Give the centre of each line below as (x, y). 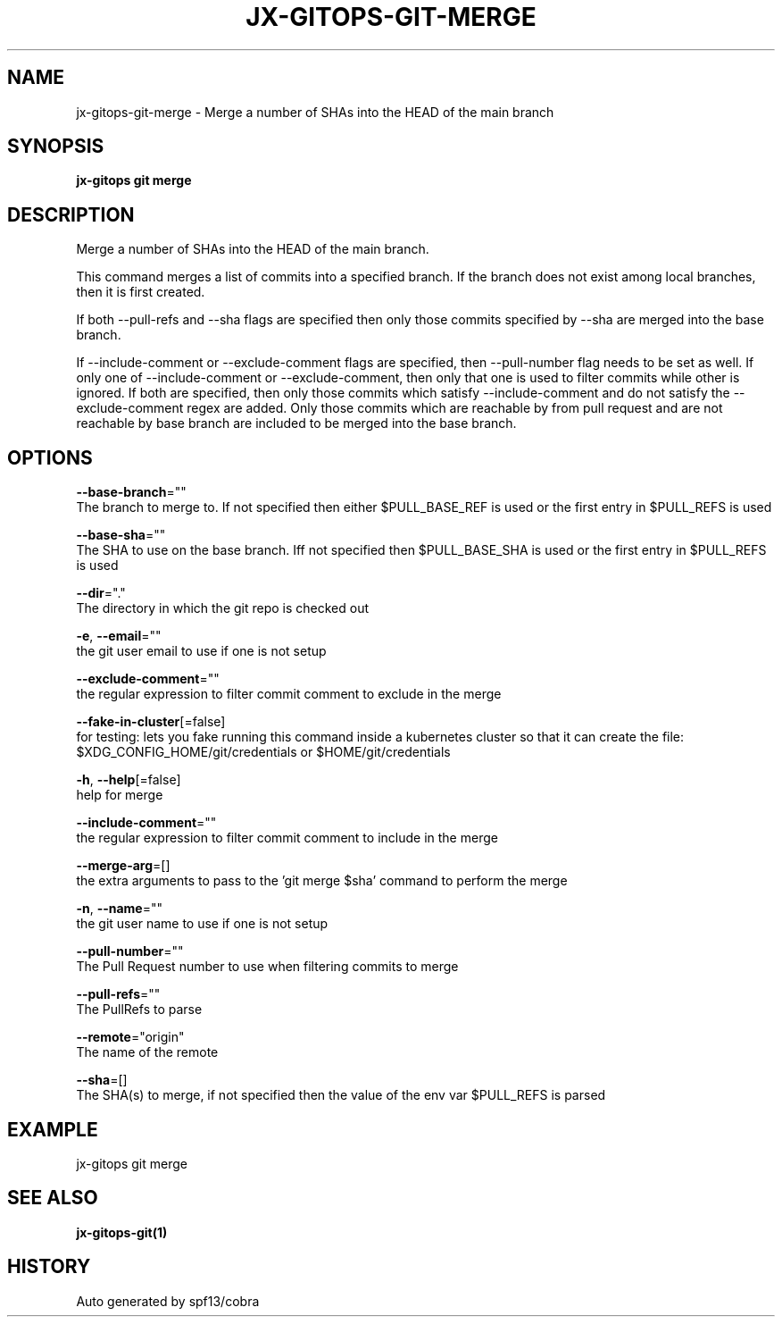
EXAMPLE (53, 1129)
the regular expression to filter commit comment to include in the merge (287, 838)
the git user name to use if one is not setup (202, 924)
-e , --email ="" (119, 636)
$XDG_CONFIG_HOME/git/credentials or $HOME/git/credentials (263, 752)
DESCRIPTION (71, 214)
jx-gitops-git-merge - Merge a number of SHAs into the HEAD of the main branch (315, 112)
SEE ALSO (53, 1198)
